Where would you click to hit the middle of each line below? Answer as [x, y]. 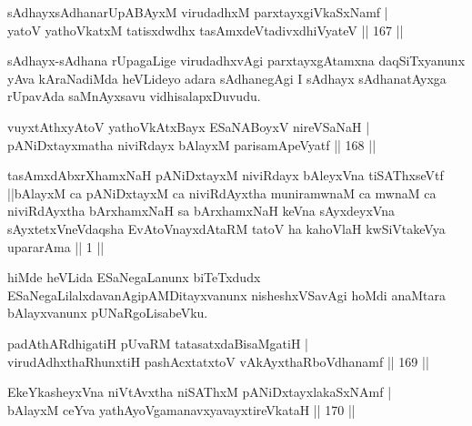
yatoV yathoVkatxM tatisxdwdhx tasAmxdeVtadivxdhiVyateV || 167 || [206, 30]
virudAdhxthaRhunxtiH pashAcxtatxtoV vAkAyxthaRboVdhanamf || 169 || [218, 361]
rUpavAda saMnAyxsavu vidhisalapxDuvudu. [134, 96]
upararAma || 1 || [56, 246]
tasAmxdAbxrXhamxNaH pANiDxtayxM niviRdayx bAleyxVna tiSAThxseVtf [226, 175]
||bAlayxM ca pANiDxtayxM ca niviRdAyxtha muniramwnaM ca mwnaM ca [222, 193]
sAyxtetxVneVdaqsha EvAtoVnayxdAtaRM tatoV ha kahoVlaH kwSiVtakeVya [226, 228]
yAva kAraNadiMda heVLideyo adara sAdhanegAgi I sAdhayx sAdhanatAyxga [227, 78]
